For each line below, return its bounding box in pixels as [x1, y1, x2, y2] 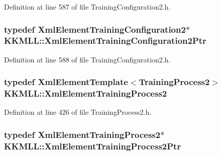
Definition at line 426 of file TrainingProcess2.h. [4, 107, 152, 117]
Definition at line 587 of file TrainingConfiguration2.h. [4, 2, 171, 12]
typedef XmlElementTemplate [4, 75, 128, 88]
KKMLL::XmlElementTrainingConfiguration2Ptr [4, 34, 206, 47]
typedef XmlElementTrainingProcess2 [4, 128, 161, 140]
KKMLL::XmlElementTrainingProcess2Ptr [4, 139, 181, 152]
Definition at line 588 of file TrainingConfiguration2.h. [4, 54, 171, 64]
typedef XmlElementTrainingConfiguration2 [4, 23, 186, 35]
